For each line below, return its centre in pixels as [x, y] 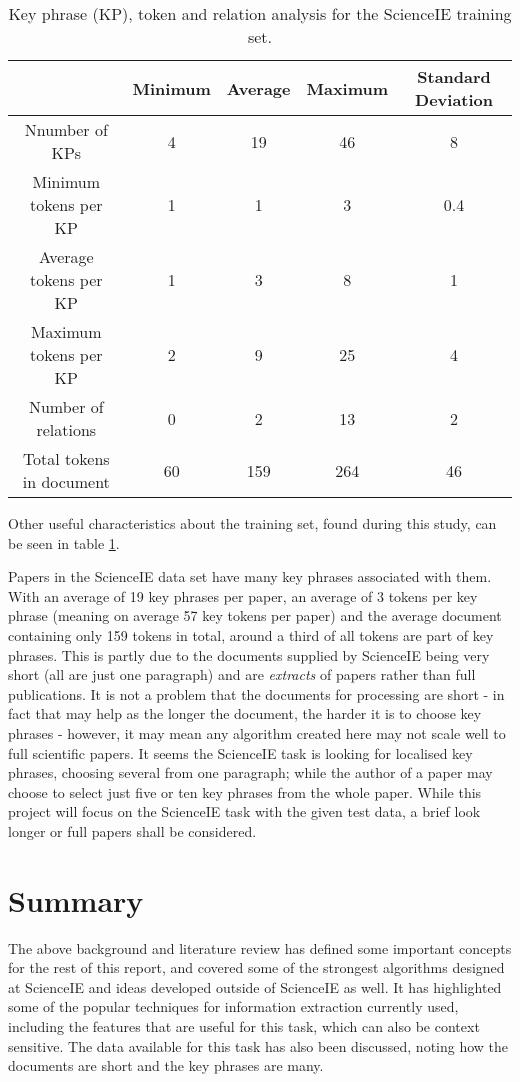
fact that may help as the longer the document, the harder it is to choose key [245, 713]
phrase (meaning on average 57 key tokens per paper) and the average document [255, 615]
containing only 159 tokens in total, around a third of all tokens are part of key [251, 634]
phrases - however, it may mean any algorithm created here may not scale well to [257, 732]
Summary [76, 899]
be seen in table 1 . [64, 542]
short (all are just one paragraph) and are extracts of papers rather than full [242, 674]
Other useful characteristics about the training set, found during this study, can [252, 523]
